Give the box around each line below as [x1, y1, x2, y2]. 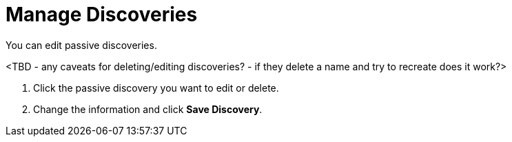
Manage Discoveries [6, 3, 198, 26]
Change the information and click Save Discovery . [33, 103, 263, 115]
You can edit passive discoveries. [6, 39, 157, 51]
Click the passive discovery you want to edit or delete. [33, 81, 279, 94]
